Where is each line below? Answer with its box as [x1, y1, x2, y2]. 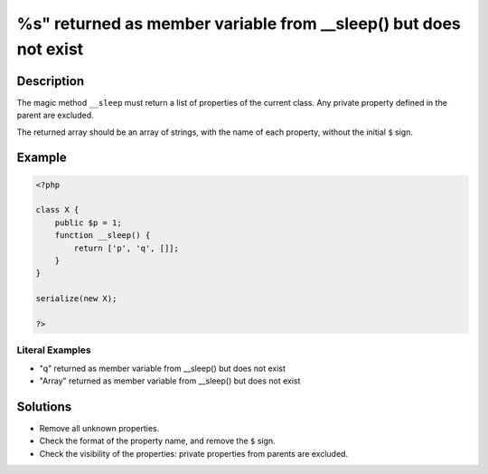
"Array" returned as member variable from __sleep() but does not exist [39, 375, 301, 386]
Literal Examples [16, 344, 91, 356]
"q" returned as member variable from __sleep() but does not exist [39, 363, 286, 374]
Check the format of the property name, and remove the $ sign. [39, 435, 276, 447]
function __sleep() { [54, 231, 151, 241]
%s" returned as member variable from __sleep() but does [16, 14, 461, 33]
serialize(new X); [35, 294, 117, 304]
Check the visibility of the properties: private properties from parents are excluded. [39, 448, 348, 459]
